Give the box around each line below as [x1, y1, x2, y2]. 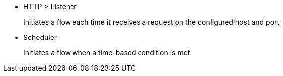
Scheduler [23, 33, 57, 41]
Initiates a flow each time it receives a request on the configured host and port [23, 18, 280, 26]
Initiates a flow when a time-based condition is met [23, 48, 190, 57]
